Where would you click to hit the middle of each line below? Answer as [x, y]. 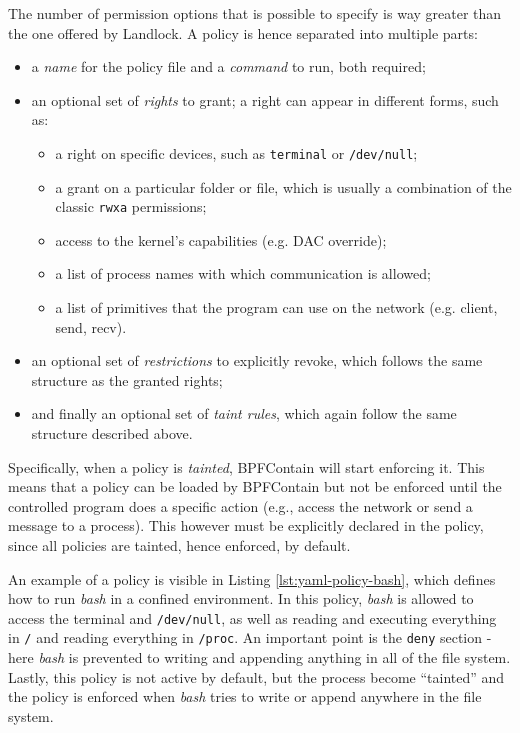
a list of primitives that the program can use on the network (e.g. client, [276, 307]
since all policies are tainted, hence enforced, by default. [179, 545]
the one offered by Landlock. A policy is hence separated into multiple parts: [243, 32]
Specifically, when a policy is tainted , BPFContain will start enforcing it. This [246, 466]
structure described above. [112, 433]
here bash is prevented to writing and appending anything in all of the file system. [259, 657]
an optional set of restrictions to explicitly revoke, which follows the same [257, 360]
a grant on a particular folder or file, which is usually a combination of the [283, 186]
